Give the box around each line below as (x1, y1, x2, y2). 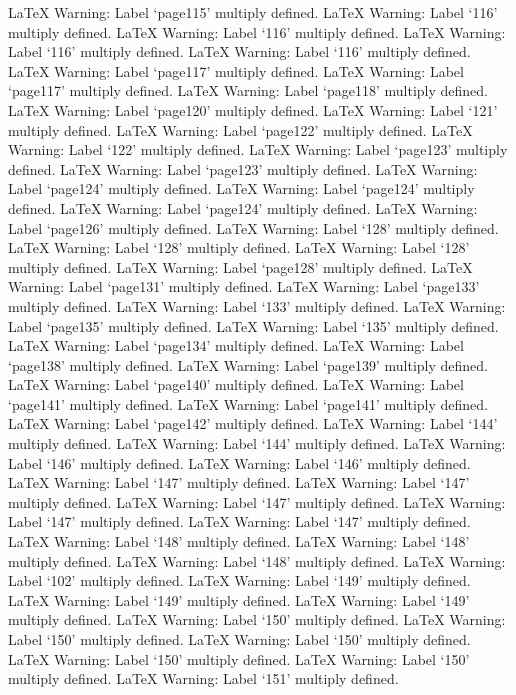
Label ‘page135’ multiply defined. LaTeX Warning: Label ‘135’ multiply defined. (8, 315, 499, 336)
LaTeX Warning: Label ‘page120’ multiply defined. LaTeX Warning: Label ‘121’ (8, 99, 498, 120)
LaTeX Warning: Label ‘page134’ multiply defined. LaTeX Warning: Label (8, 335, 464, 356)
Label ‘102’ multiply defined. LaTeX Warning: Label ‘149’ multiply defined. (8, 570, 471, 591)
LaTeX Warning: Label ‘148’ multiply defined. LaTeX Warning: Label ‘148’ (8, 531, 470, 552)
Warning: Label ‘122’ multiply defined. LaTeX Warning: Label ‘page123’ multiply (8, 139, 508, 160)
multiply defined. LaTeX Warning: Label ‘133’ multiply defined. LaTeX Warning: (8, 295, 506, 316)
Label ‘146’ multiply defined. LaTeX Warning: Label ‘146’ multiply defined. (8, 452, 471, 473)
